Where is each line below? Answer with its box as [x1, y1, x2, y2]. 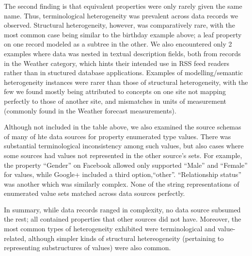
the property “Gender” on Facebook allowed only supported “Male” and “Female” [4, 160, 248, 170]
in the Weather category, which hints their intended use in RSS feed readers [4, 58, 229, 68]
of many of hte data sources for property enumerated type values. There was [4, 131, 231, 141]
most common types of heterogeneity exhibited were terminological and [4, 224, 216, 234]
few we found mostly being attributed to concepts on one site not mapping [4, 86, 226, 96]
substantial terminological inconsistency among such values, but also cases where [4, 141, 244, 151]
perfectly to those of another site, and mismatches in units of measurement [4, 96, 227, 106]
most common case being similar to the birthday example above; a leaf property [4, 29, 242, 39]
